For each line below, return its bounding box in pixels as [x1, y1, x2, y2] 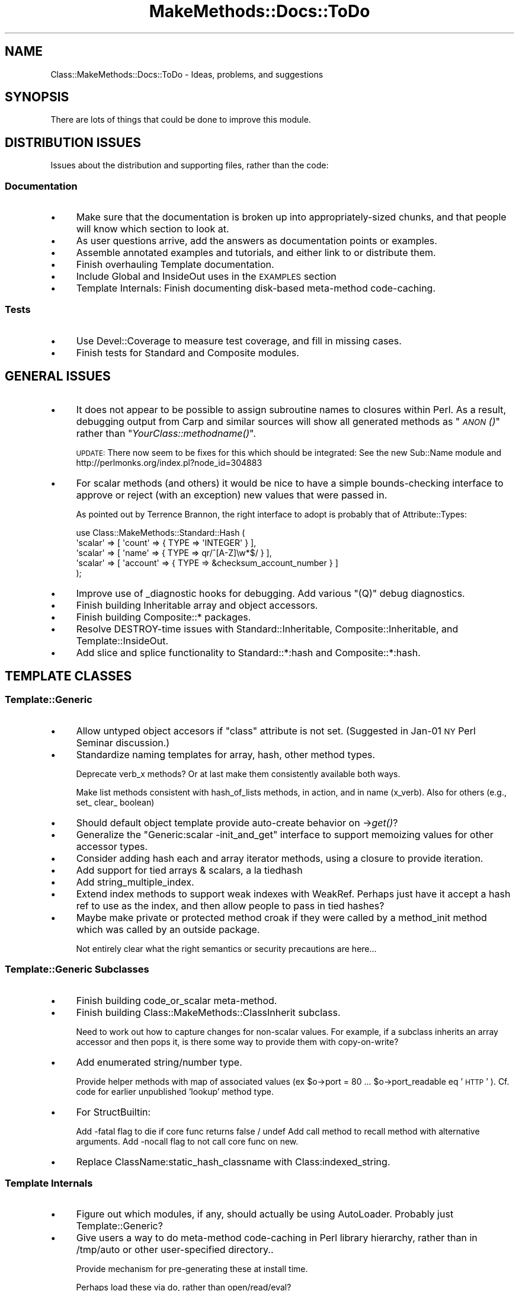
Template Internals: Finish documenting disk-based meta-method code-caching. [76, 282, 436, 295]
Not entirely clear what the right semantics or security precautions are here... [76, 943, 377, 954]
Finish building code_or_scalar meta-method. [76, 994, 277, 1006]
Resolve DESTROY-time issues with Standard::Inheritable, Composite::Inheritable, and [76, 622, 459, 635]
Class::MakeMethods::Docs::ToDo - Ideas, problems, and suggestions [50, 69, 323, 79]
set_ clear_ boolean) [76, 797, 155, 807]
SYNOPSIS [5, 90, 69, 105]
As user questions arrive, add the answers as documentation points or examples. [76, 235, 437, 247]
